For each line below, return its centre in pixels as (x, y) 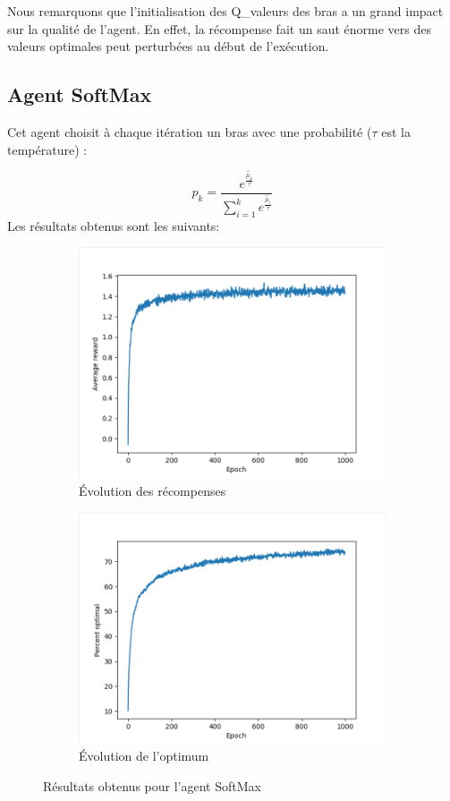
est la (396, 131)
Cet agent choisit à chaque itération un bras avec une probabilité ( (190, 131)
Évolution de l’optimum (144, 756)
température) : (47, 149)
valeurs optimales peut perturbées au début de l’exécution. (168, 46)
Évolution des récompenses (153, 491)
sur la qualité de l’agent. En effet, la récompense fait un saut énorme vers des (219, 28)
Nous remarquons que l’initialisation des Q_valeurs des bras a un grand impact (225, 11)
